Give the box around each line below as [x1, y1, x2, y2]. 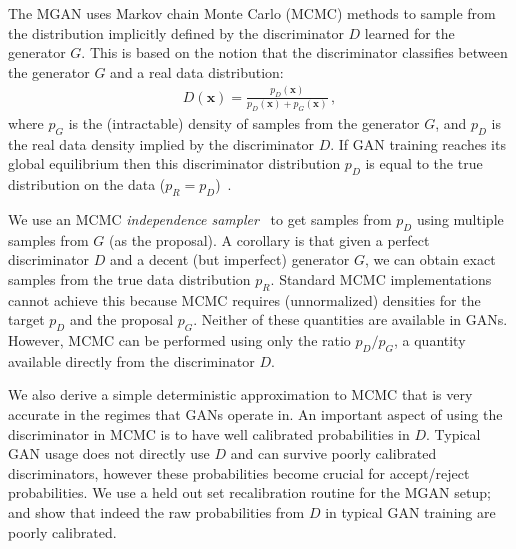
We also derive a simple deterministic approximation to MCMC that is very [8, 384, 473, 405]
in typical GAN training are [325, 501, 496, 522]
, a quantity [394, 329, 466, 350]
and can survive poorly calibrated [230, 443, 437, 464]
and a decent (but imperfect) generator [109, 249, 350, 270]
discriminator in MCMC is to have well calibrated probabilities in [8, 423, 410, 444]
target [8, 309, 45, 330]
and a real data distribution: [110, 61, 284, 82]
